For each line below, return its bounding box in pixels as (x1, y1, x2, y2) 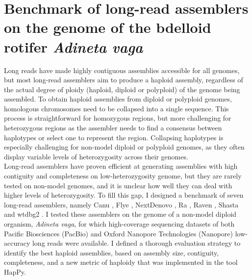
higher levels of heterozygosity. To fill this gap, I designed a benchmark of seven (4, 190, 244, 200)
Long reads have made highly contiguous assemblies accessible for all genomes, (4, 65, 240, 75)
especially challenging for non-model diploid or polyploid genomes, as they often (4, 142, 245, 152)
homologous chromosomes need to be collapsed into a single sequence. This (4, 103, 229, 113)
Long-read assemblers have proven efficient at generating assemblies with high (4, 161, 238, 171)
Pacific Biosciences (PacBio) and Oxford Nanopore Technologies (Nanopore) (4, 228, 233, 238)
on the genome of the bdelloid (4, 17, 211, 37)
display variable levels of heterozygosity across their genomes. (4, 151, 188, 161)
